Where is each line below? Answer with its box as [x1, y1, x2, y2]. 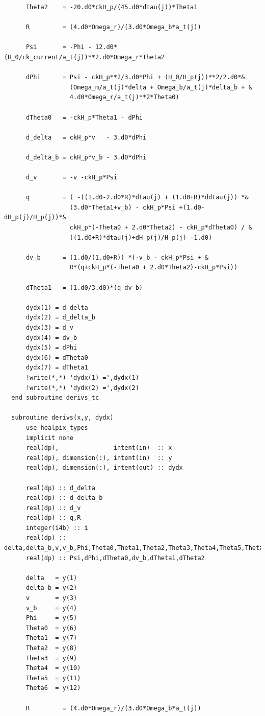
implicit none [25, 434, 74, 442]
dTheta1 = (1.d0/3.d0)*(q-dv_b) [25, 284, 143, 291]
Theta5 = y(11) [25, 674, 81, 682]
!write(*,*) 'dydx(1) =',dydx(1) [25, 374, 139, 381]
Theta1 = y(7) [25, 634, 77, 642]
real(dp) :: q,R [25, 514, 81, 522]
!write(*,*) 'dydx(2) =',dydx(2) [25, 384, 139, 391]
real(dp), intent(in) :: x [25, 444, 172, 452]
